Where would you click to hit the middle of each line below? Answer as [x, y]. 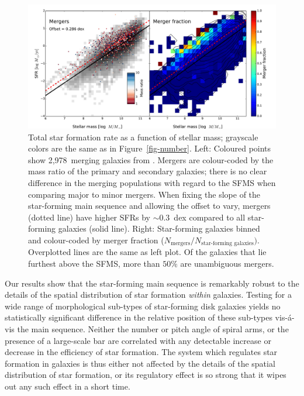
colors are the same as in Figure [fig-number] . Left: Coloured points [150, 148]
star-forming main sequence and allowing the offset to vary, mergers [149, 206]
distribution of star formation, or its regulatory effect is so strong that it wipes [146, 375]
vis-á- [285, 317]
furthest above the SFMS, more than [94, 263]
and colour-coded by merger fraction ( [96, 240]
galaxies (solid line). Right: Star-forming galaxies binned [159, 228]
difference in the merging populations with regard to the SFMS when [152, 182]
